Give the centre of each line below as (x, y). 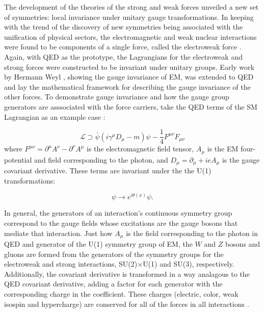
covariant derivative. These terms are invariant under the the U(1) (108, 171)
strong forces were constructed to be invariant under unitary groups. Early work (129, 67)
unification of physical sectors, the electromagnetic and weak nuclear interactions (130, 36)
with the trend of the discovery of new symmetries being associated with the (124, 27)
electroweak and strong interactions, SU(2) (71, 264)
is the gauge (241, 159)
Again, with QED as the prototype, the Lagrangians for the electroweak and (123, 56)
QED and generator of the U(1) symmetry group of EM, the (98, 244)
